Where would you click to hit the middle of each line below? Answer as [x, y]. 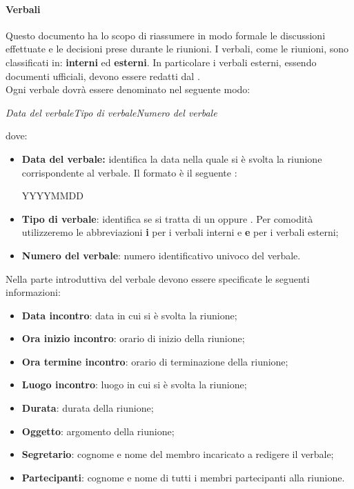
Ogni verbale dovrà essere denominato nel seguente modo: [128, 89]
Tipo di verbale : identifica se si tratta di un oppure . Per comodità [167, 218]
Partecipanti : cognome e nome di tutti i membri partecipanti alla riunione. [183, 477]
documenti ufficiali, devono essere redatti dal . [103, 76]
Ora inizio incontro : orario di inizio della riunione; [133, 338]
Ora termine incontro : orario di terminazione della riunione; [155, 361]
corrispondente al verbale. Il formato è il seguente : [129, 172]
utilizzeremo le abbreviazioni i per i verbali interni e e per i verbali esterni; [180, 232]
